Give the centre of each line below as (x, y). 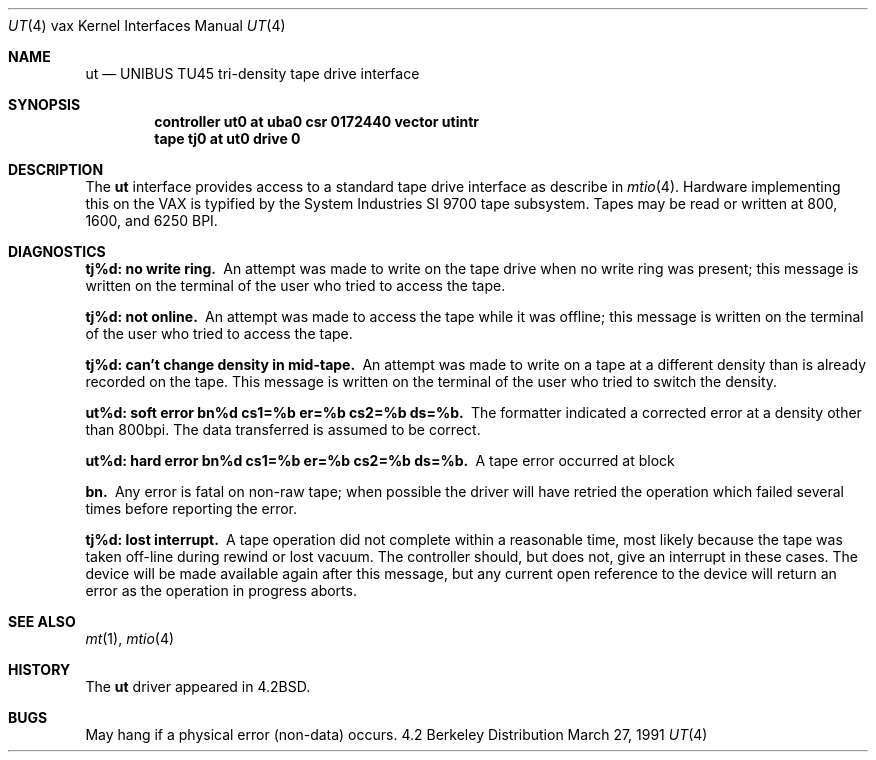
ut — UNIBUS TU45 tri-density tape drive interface (252, 73)
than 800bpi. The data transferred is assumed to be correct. (283, 429)
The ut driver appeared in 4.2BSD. (198, 686)
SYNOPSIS (44, 104)
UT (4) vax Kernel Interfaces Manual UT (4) (147, 25)
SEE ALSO (42, 621)
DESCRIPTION (56, 169)
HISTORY (39, 669)
